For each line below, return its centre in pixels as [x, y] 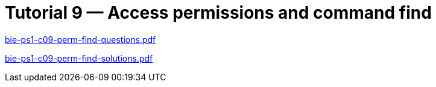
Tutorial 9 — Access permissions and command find [218, 13]
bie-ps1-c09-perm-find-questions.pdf [81, 39]
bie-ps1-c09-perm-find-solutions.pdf [79, 58]
